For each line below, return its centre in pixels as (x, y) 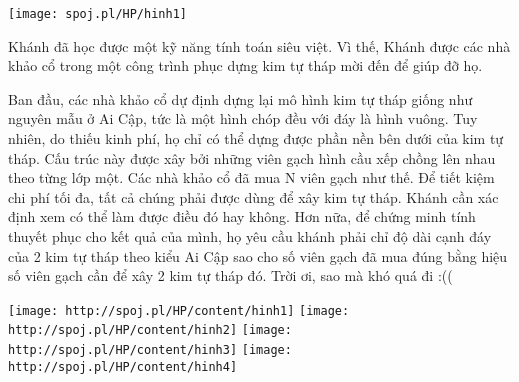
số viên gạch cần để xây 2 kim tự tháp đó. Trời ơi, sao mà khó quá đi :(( (230, 275)
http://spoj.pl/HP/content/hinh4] (123, 366)
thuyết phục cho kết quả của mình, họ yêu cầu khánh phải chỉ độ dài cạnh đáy (250, 236)
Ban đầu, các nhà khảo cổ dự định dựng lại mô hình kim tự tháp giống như (240, 98)
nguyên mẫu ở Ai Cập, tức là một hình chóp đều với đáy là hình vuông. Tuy (243, 118)
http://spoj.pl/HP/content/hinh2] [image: (150, 330)
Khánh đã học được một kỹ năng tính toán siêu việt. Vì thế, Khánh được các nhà (259, 45)
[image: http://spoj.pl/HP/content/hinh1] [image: (179, 310)
